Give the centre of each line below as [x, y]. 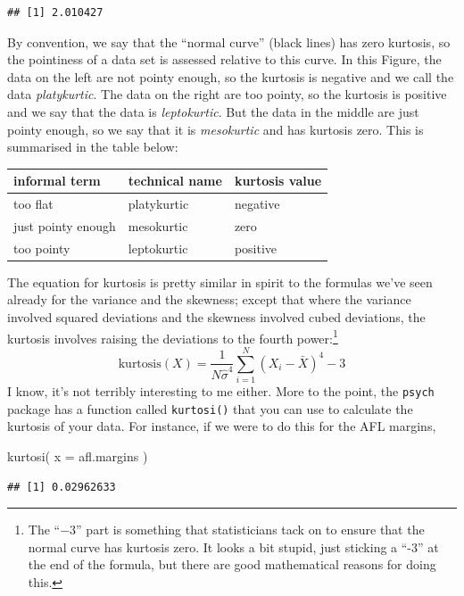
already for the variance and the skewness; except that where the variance [209, 299]
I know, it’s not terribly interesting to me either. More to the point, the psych [221, 391]
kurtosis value [278, 181]
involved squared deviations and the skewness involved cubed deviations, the [216, 317]
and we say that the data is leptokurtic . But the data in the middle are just [213, 111]
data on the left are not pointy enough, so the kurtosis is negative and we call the [231, 76]
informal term [57, 181]
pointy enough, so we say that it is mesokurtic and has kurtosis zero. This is [215, 129]
